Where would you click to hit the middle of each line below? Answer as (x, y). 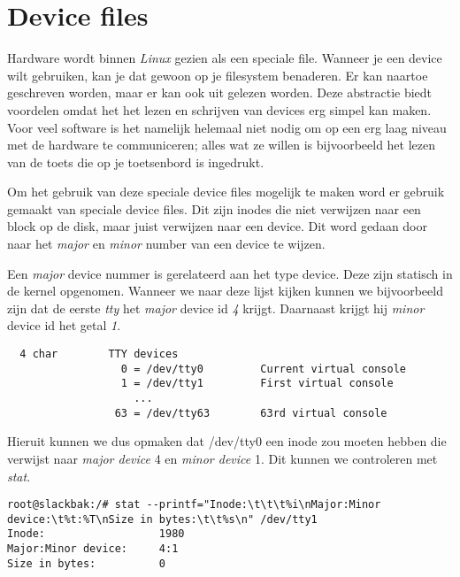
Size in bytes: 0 (86, 563)
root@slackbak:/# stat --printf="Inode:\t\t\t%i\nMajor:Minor (194, 505)
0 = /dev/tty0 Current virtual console (264, 369)
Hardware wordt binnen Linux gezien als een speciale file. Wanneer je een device (225, 58)
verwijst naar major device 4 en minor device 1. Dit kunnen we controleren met (222, 458)
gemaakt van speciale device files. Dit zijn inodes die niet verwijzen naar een (214, 208)
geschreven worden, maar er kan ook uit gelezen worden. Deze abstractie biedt (220, 92)
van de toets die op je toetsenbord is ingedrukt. (136, 162)
